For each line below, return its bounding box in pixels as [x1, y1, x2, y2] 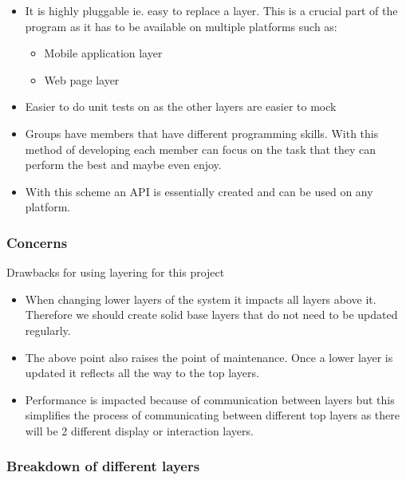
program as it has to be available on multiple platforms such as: [25, 18, 337, 34]
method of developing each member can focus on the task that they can [25, 140, 376, 157]
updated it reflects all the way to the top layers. [25, 364, 259, 381]
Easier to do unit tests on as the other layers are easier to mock [25, 98, 337, 115]
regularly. [25, 321, 71, 338]
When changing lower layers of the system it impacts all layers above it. [25, 290, 376, 307]
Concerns [6, 232, 68, 252]
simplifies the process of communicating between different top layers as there [25, 407, 400, 423]
